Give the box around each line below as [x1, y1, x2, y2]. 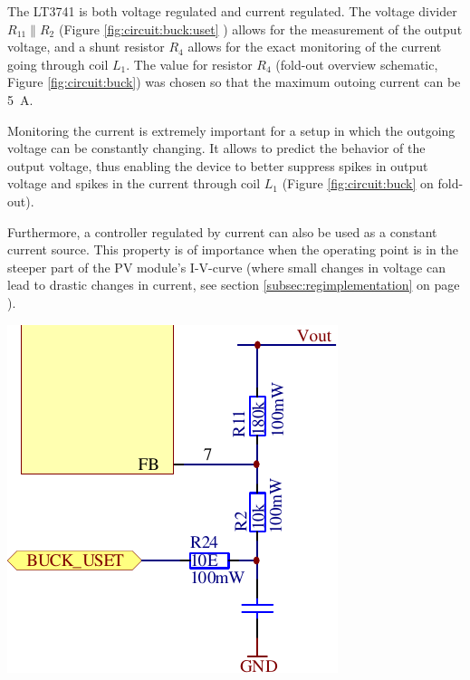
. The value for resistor [126, 54, 253, 73]
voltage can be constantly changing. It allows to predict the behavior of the [7, 139, 426, 158]
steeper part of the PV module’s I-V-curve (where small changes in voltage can [7, 257, 446, 276]
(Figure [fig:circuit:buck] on [282, 174, 434, 193]
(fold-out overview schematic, [275, 54, 438, 73]
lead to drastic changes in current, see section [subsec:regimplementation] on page [7, 275, 460, 294]
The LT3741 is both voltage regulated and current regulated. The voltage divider [7, 2, 457, 20]
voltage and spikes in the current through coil [7, 174, 261, 193]
